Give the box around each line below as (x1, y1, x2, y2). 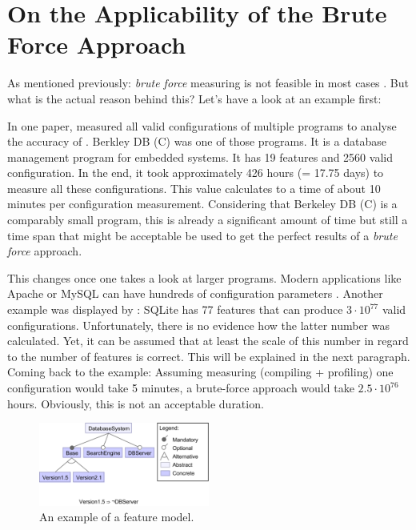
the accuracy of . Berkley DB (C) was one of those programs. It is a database (7, 133, 386, 150)
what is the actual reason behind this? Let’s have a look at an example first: (7, 90, 382, 106)
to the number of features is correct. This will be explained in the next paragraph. (7, 347, 410, 364)
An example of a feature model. (39, 508, 194, 525)
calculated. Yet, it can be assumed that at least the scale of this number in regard (7, 332, 409, 349)
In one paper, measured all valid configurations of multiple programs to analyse (7, 117, 397, 134)
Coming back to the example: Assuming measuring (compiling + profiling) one (7, 363, 394, 380)
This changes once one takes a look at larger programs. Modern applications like (7, 269, 402, 286)
